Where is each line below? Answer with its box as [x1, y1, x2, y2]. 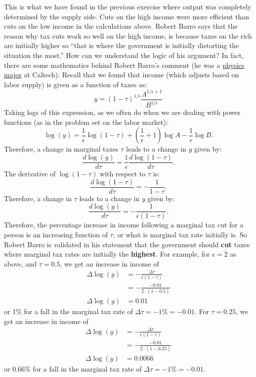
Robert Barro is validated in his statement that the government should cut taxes [4, 239, 250, 249]
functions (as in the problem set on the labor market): [4, 116, 168, 127]
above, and [4, 258, 37, 269]
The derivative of [4, 168, 56, 179]
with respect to [99, 168, 146, 179]
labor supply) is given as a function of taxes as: [4, 79, 147, 89]
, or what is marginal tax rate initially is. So [113, 229, 247, 239]
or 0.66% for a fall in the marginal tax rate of [4, 364, 142, 374]
